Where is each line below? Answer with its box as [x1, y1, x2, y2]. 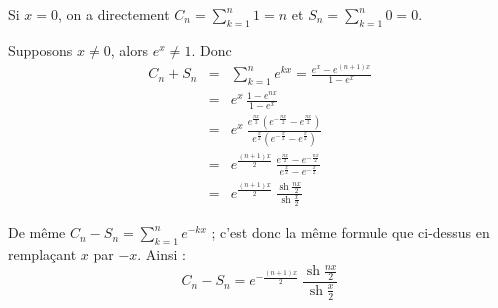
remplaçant [8, 243, 77, 264]
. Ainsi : [137, 243, 187, 264]
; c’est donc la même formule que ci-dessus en [211, 222, 490, 243]
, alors [110, 39, 149, 60]
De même [8, 222, 66, 243]
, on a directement [58, 4, 170, 24]
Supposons [8, 39, 73, 60]
